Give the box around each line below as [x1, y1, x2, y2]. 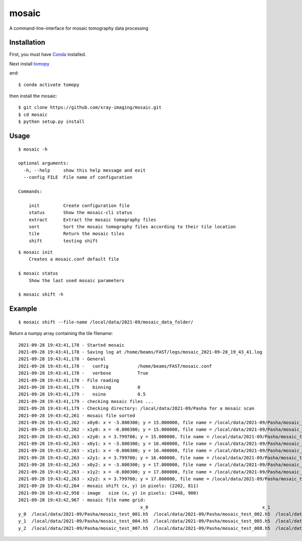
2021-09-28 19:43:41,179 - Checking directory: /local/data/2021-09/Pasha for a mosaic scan [18, 405, 255, 412]
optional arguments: [18, 160, 69, 166]
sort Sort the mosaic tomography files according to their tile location [28, 224, 236, 229]
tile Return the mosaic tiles [28, 231, 125, 237]
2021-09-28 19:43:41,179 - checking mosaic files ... [18, 398, 154, 404]
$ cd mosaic [18, 111, 48, 117]
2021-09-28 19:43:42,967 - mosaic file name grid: [18, 497, 146, 503]
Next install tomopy [9, 60, 50, 66]
